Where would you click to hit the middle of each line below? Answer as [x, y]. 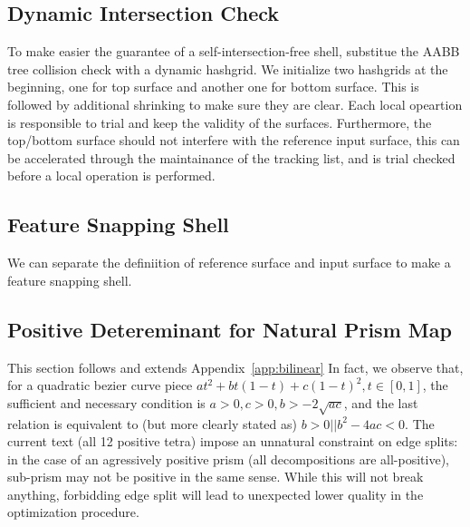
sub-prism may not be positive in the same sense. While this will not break [216, 477]
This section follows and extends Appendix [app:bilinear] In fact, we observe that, [235, 367]
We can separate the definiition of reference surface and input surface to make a [229, 263]
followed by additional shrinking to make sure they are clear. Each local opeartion [235, 104]
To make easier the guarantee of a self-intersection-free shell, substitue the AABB [234, 51]
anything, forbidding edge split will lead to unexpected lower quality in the [216, 494]
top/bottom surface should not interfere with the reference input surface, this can [234, 140]
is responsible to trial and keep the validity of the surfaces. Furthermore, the [220, 122]
